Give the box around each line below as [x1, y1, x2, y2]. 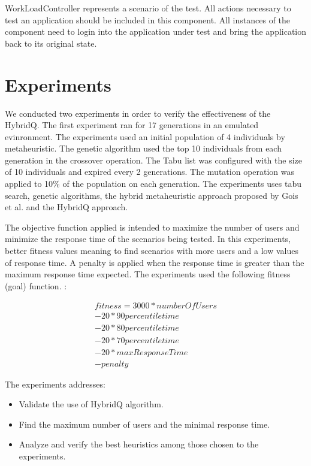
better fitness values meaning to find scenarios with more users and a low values [5, 244, 298, 257]
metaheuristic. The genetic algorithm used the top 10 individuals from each [5, 142, 282, 155]
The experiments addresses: [5, 377, 105, 390]
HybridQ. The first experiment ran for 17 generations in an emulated [5, 119, 259, 131]
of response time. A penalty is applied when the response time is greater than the [5, 256, 304, 268]
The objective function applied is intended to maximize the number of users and [5, 220, 300, 233]
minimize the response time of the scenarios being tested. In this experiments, [5, 232, 291, 245]
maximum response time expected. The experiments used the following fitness [5, 268, 291, 280]
